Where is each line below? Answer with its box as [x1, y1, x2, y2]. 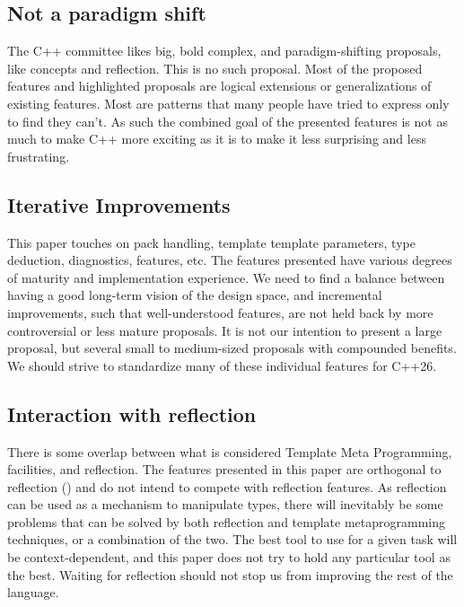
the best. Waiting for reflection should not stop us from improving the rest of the [7, 565, 453, 584]
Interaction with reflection [7, 400, 257, 427]
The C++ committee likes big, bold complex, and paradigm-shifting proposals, [7, 41, 442, 60]
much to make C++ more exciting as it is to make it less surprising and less [7, 129, 426, 148]
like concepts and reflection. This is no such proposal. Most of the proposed [7, 58, 423, 77]
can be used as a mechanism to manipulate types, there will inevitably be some [7, 495, 443, 514]
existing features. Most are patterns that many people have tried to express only [7, 93, 450, 112]
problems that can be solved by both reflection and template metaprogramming [7, 512, 445, 531]
